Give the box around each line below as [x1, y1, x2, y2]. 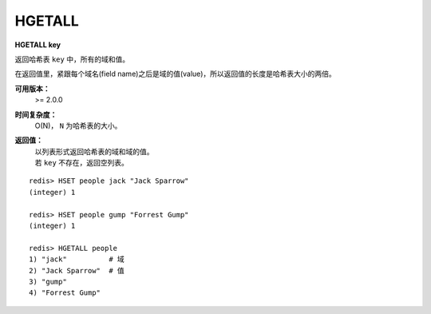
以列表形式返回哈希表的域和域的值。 [34, 146, 154, 156]
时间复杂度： [14, 109, 57, 119]
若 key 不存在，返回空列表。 [34, 158, 129, 168]
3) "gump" [29, 276, 67, 286]
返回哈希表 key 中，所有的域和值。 [14, 54, 130, 64]
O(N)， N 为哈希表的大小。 [34, 121, 122, 130]
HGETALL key [14, 40, 61, 50]
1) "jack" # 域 [29, 255, 125, 264]
